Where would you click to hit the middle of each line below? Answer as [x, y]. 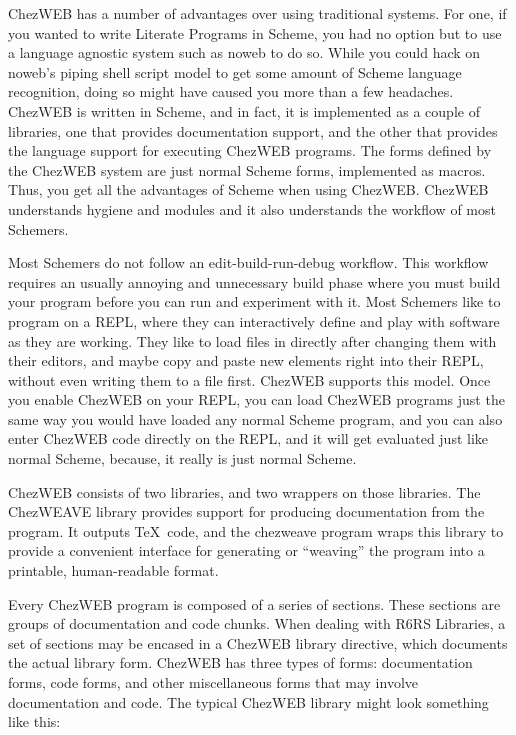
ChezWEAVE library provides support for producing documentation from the [246, 511]
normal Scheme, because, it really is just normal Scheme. [182, 458]
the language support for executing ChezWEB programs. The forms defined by [250, 150]
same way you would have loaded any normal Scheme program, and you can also [255, 418]
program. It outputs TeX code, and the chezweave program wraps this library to [256, 530]
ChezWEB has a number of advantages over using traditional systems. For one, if [257, 13]
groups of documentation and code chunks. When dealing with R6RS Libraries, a [257, 623]
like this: [34, 721]
